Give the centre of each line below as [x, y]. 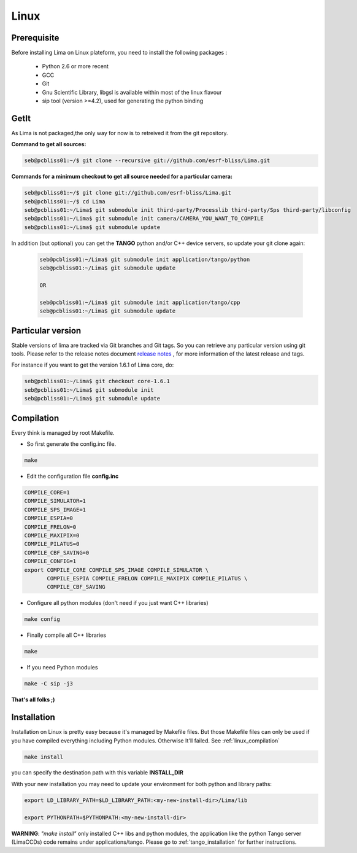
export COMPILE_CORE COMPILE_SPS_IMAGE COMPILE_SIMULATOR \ [117, 570]
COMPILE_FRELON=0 [50, 527]
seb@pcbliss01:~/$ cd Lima [65, 201]
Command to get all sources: [49, 144]
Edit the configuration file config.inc [73, 477]
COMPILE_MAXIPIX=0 [52, 535]
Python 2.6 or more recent [75, 66]
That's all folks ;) [33, 699]
